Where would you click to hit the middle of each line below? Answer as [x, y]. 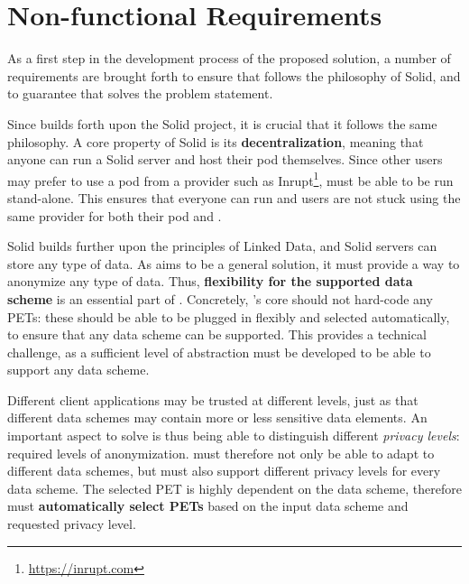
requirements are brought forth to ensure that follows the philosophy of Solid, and [234, 75]
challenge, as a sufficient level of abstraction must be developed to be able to [219, 352]
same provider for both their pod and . [115, 215]
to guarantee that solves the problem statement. [140, 93]
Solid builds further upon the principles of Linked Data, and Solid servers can [222, 246]
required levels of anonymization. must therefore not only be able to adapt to [221, 453]
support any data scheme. [78, 370]
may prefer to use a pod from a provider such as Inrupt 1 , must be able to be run [230, 179]
